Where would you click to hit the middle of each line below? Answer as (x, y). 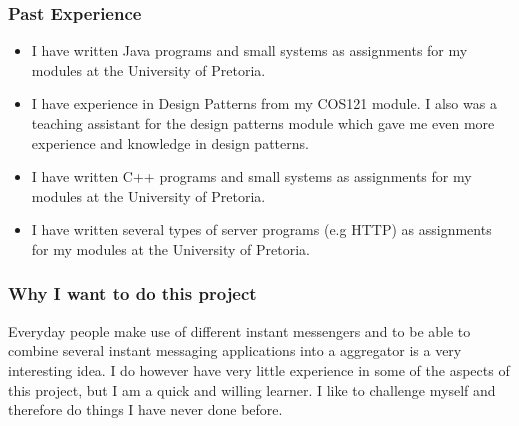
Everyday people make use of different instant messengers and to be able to (239, 330)
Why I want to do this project (132, 293)
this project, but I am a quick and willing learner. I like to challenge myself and (252, 389)
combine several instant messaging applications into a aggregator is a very (235, 350)
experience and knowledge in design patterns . (170, 142)
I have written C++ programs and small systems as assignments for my (251, 176)
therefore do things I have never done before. (145, 409)
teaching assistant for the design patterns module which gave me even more (263, 123)
